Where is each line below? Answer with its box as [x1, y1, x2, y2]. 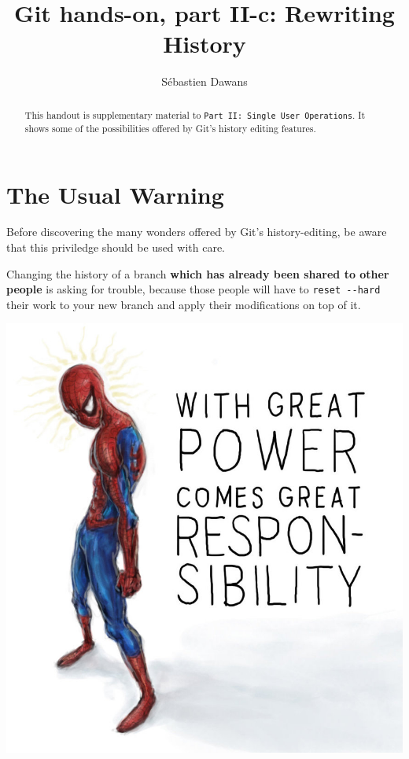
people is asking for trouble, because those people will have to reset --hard [6, 281, 381, 297]
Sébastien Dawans [161, 73, 248, 90]
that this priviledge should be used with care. [6, 239, 225, 256]
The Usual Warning [6, 178, 224, 210]
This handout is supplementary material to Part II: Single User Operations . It [24, 108, 366, 121]
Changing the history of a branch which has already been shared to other [6, 265, 389, 282]
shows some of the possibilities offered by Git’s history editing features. [24, 121, 316, 134]
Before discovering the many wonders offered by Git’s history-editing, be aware [6, 223, 387, 240]
